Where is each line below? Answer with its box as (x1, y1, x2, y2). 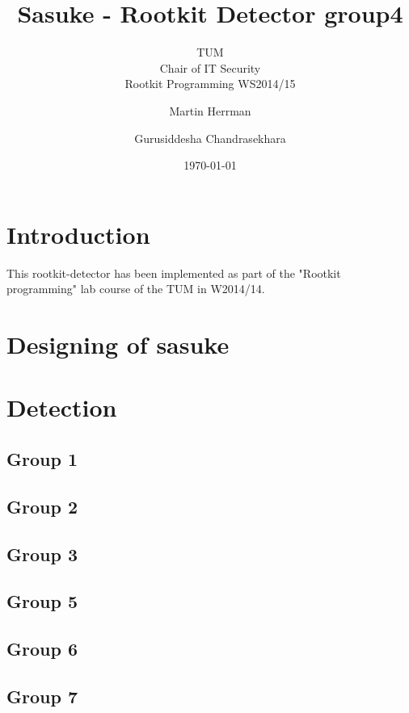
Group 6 (6, 636, 78, 661)
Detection (6, 391, 117, 424)
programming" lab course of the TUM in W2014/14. (6, 280, 265, 297)
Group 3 (6, 541, 78, 566)
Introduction (6, 217, 150, 250)
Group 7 (6, 683, 78, 708)
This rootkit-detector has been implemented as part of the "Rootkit (6, 264, 341, 281)
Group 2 (6, 493, 78, 518)
